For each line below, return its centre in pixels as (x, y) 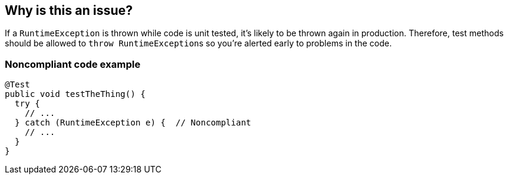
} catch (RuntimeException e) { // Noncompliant (133, 123)
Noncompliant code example (73, 64)
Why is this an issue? (69, 10)
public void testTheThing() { (75, 94)
